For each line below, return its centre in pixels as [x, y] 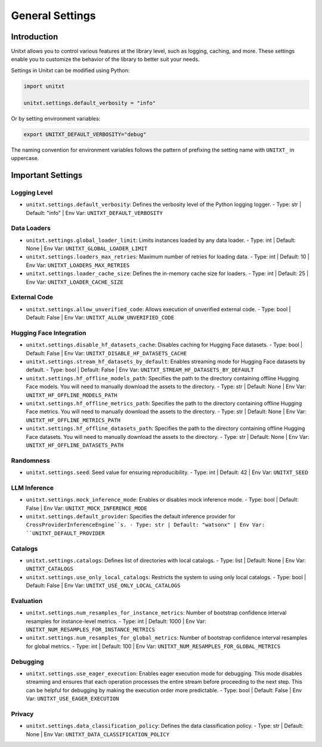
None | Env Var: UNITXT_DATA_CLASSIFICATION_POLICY [98, 734]
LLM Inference [32, 488]
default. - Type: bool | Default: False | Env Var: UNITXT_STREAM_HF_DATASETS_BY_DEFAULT [140, 370]
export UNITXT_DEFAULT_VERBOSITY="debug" [85, 134]
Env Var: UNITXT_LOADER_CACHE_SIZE [75, 282]
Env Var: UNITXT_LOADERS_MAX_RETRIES [78, 265]
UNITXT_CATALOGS [50, 569]
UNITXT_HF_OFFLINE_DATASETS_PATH [75, 445]
